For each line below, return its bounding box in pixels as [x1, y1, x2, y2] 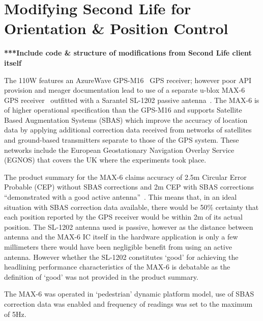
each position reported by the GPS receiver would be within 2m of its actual [4, 211, 243, 222]
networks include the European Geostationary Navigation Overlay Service [4, 144, 235, 155]
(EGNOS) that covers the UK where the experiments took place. [4, 154, 207, 165]
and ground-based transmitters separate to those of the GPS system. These [4, 135, 239, 145]
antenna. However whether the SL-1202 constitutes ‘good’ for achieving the [4, 251, 239, 262]
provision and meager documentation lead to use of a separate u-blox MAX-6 [4, 85, 245, 95]
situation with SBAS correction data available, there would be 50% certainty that [4, 201, 259, 212]
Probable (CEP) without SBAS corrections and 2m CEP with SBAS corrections [4, 181, 254, 192]
